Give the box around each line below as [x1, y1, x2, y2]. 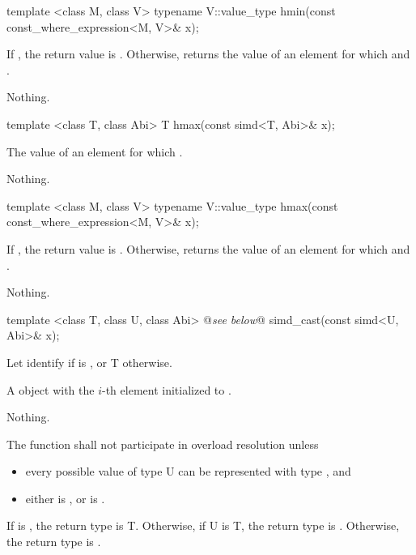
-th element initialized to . [102, 381, 231, 398]
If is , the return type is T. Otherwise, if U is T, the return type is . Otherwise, [6, 517, 400, 534]
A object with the [6, 381, 95, 398]
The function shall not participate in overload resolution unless [6, 435, 319, 452]
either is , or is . [25, 489, 105, 506]
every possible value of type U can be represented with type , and [25, 463, 351, 480]
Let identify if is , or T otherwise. [6, 353, 172, 370]
